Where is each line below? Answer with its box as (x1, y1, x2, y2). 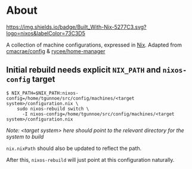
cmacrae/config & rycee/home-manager (6, 47, 106, 54)
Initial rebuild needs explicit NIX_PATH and (6, 65, 161, 75)
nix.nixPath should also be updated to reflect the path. (6, 145, 142, 152)
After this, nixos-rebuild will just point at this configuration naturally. (6, 156, 175, 163)
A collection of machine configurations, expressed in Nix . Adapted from (6, 41, 182, 48)
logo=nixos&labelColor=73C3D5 (6, 29, 85, 36)
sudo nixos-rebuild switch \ (17, 106, 89, 112)
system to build (6, 133, 44, 140)
